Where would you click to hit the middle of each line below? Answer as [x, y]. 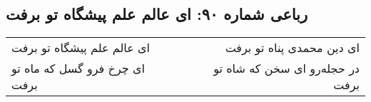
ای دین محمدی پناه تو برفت [292, 48]
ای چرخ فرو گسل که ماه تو [78, 68]
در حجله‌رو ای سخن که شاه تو [286, 68]
